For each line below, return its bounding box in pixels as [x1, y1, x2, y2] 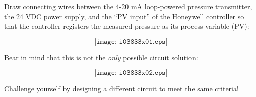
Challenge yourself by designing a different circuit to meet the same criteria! [4, 83, 239, 94]
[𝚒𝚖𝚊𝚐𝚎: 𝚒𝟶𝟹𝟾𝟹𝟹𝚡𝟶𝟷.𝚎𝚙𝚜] [94, 38, 168, 45]
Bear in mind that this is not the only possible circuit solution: [4, 52, 198, 62]
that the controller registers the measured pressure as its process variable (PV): [4, 21, 249, 31]
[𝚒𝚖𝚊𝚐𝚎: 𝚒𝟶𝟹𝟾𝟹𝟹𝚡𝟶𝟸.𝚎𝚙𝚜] [94, 69, 168, 77]
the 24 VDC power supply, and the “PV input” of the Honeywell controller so [4, 11, 244, 21]
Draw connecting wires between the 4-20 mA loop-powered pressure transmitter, [4, 1, 252, 11]
